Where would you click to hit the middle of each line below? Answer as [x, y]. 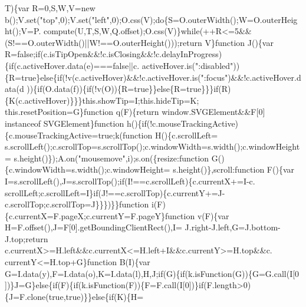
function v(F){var [197, 215]
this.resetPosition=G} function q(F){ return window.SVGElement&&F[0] [135, 112]
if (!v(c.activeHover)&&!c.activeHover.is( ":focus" [142, 77]
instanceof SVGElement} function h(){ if [76, 123]
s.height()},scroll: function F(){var [233, 169]
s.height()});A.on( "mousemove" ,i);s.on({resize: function [111, 158]
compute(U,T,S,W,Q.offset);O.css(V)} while [121, 31]
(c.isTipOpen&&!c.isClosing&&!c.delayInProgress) [131, 54]
